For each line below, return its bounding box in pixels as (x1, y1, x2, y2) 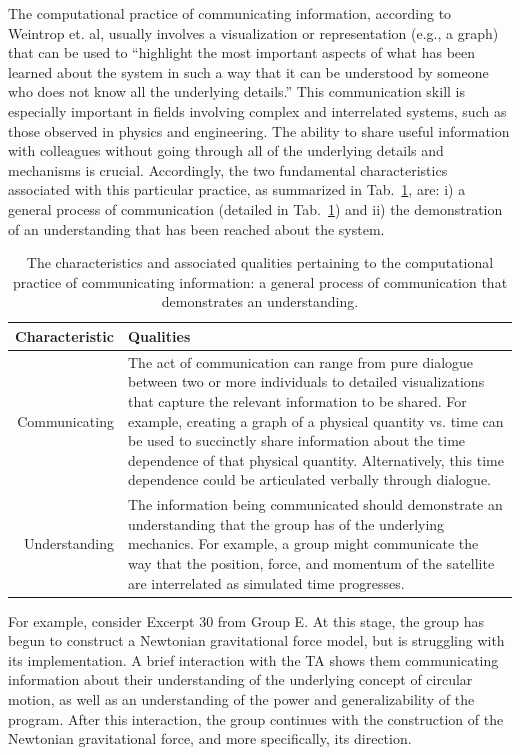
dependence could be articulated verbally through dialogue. (128, 469, 492, 490)
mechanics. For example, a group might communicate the (128, 533, 479, 554)
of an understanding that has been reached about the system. (8, 218, 385, 239)
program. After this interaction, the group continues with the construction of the (8, 708, 504, 729)
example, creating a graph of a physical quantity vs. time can (128, 410, 504, 431)
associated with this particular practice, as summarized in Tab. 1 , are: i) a (8, 179, 466, 200)
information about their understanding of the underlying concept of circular (8, 669, 473, 690)
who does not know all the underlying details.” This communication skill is (8, 81, 465, 102)
